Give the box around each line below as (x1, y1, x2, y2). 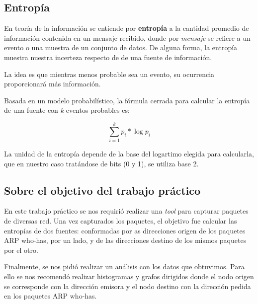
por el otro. (4, 244, 38, 255)
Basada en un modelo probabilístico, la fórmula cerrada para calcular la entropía (4, 95, 250, 105)
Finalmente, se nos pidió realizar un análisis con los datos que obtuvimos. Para (4, 261, 245, 272)
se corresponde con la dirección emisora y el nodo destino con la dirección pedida (4, 281, 251, 291)
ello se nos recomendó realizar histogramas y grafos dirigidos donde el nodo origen (4, 271, 254, 282)
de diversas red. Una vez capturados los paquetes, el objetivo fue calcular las (4, 216, 237, 226)
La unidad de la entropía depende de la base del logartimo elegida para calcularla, (4, 149, 254, 159)
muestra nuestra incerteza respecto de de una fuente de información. (4, 52, 212, 62)
